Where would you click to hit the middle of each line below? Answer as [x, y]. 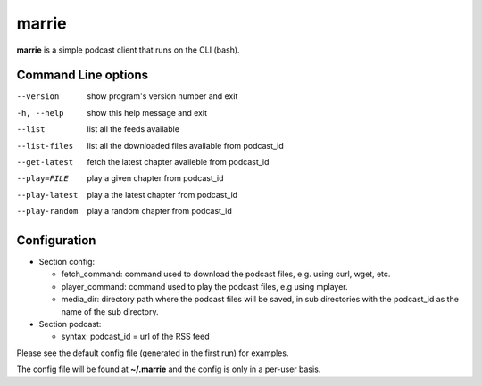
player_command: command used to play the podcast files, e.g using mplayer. [204, 286]
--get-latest [45, 162]
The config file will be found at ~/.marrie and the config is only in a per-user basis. [169, 369]
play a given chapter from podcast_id [155, 178]
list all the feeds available [133, 129]
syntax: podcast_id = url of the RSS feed [135, 337]
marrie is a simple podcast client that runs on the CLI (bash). [128, 50]
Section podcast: [70, 324]
